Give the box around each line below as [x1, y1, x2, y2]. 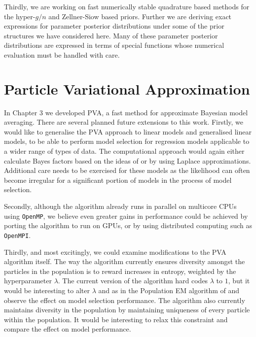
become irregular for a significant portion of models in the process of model [4, 174, 232, 185]
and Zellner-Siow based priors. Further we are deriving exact [48, 11, 232, 21]
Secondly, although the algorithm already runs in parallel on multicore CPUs [4, 201, 237, 211]
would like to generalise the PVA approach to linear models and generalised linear [4, 126, 252, 136]
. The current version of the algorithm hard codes [58, 275, 208, 286]
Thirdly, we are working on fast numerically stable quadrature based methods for [4, 1, 250, 11]
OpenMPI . [4, 230, 31, 240]
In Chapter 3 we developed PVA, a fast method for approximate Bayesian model [4, 107, 248, 117]
